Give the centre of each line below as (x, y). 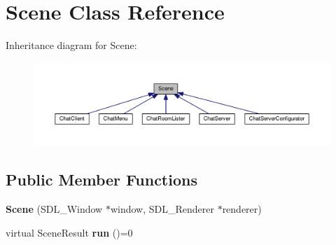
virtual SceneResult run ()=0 (69, 232)
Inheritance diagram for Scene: (71, 45)
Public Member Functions (101, 180)
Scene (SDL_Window (54, 209)
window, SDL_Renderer (162, 209)
